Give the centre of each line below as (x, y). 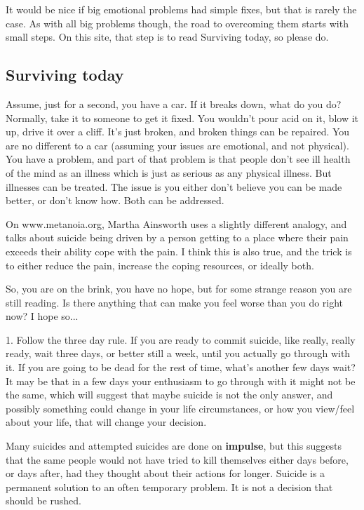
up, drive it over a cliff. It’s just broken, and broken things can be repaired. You (178, 132)
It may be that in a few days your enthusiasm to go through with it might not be (181, 381)
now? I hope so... (42, 316)
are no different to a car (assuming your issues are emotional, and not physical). (177, 145)
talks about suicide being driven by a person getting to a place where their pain (177, 237)
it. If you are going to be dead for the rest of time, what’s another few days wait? (181, 367)
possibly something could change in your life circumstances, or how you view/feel (180, 408)
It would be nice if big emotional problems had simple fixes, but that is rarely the (181, 9)
